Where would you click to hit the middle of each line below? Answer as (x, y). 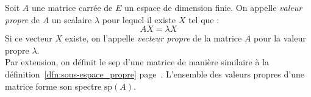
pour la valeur (280, 38)
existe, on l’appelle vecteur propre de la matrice (153, 38)
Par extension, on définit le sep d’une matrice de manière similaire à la (137, 62)
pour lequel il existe (139, 19)
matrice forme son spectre (53, 86)
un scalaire (72, 19)
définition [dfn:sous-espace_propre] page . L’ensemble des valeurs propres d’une (155, 74)
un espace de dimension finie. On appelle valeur (213, 7)
